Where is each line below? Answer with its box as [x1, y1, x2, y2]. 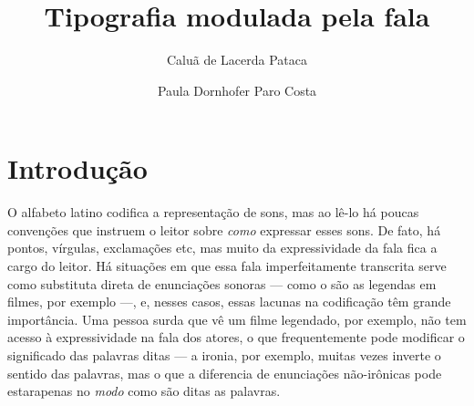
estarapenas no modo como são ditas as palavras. [7, 381, 281, 401]
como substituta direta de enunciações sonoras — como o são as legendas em [7, 274, 437, 293]
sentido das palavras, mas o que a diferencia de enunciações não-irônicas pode [7, 363, 442, 382]
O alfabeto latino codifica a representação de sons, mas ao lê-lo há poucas [7, 203, 419, 222]
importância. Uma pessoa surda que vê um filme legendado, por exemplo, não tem [7, 309, 467, 328]
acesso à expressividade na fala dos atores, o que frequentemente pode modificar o [7, 328, 465, 347]
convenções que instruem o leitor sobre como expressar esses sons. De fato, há [7, 220, 441, 239]
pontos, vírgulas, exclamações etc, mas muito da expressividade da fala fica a [7, 238, 438, 257]
